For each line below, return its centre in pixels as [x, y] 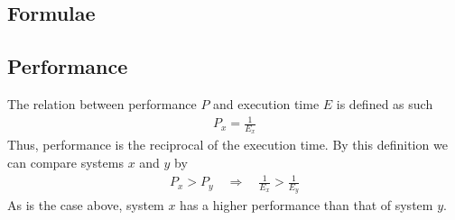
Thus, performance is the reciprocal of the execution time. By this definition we [227, 145]
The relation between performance [102, 103]
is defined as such [385, 103]
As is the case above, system [86, 205]
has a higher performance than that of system [306, 205]
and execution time [266, 103]
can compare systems [65, 162]
